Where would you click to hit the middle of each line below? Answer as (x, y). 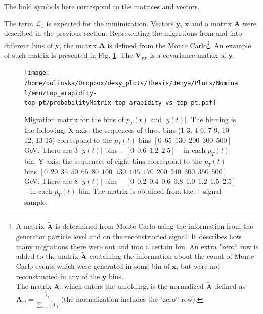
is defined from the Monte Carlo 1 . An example (179, 44)
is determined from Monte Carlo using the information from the (154, 226)
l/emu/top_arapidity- (61, 93)
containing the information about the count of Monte (172, 256)
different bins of (29, 45)
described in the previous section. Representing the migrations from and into (123, 33)
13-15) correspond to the (74, 140)
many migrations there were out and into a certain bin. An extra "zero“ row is (137, 246)
